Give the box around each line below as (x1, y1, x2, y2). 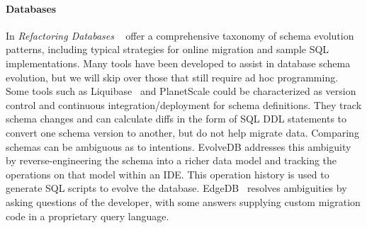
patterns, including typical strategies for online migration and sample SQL (6, 42, 329, 57)
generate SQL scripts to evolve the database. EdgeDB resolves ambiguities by (6, 181, 347, 195)
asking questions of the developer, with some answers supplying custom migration (6, 194, 361, 209)
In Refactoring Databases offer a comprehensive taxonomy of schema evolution (6, 28, 354, 42)
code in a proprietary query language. (6, 208, 169, 223)
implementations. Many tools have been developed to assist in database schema (6, 55, 351, 70)
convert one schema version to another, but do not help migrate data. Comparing (6, 125, 359, 139)
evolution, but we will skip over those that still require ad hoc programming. (6, 69, 339, 84)
